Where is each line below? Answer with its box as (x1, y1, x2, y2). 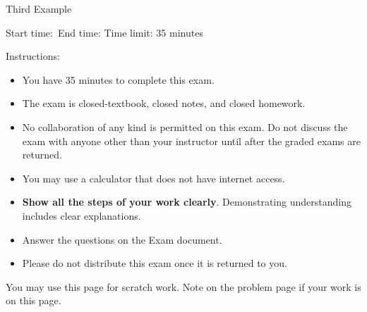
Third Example (6, 1, 72, 15)
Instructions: (6, 49, 60, 63)
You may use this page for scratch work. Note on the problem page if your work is (6, 279, 361, 294)
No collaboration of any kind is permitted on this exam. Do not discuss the (22, 119, 348, 134)
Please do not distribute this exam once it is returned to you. (22, 256, 287, 270)
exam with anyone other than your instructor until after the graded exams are (22, 133, 361, 148)
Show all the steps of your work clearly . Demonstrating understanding (22, 194, 351, 209)
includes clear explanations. (22, 208, 141, 223)
